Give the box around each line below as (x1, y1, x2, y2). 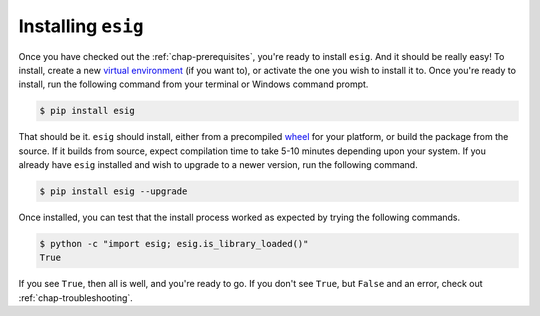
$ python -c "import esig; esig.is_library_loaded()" (39, 238, 309, 250)
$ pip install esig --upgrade (39, 186, 188, 197)
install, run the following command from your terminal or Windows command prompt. (18, 78, 369, 90)
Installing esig (18, 15, 144, 37)
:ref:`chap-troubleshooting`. (18, 291, 134, 304)
